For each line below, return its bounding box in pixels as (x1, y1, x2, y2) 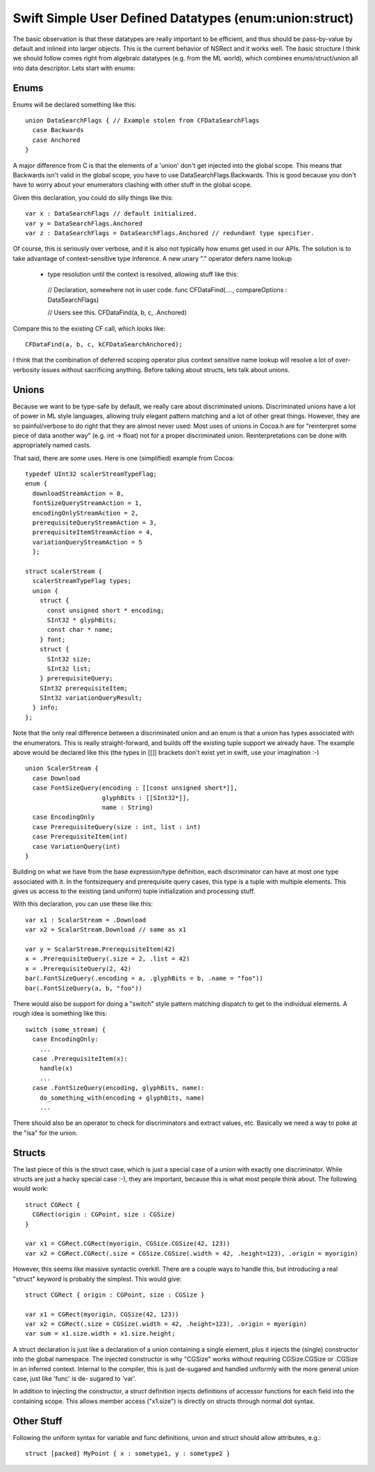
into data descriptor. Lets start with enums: (12, 63, 135, 72)
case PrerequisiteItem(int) (32, 833, 128, 841)
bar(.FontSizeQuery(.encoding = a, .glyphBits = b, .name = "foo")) (25, 975, 263, 982)
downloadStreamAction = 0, (32, 489, 124, 497)
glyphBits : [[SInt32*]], (101, 794, 190, 801)
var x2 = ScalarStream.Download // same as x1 (25, 926, 187, 934)
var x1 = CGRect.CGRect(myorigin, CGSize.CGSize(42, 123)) (25, 1240, 231, 1248)
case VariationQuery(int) (32, 842, 121, 850)
